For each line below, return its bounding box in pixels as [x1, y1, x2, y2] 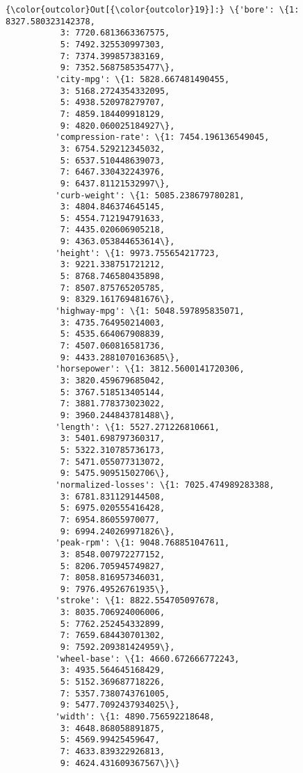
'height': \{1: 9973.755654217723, [55, 248, 220, 258]
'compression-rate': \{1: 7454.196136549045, [55, 132, 270, 143]
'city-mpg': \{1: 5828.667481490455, [55, 74, 230, 84]
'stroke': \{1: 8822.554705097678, [55, 596, 220, 606]
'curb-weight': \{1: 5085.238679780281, [55, 190, 245, 200]
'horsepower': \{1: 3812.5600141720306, [55, 364, 245, 374]
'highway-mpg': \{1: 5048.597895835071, [55, 306, 245, 317]
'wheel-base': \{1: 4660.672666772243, [55, 653, 240, 664]
